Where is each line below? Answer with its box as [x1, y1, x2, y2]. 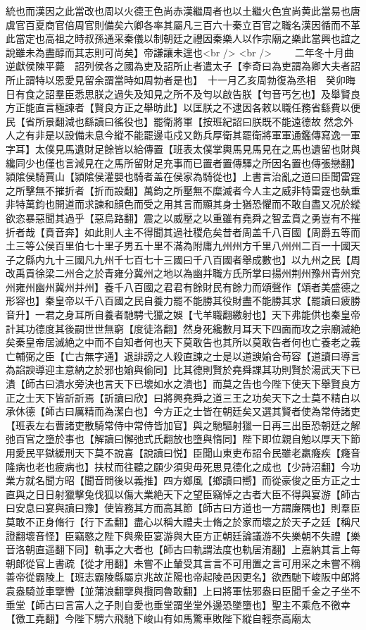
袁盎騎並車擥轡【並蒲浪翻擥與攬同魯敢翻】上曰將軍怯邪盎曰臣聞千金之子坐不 [6, 583, 360, 598]
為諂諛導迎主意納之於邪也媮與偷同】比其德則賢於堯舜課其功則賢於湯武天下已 [6, 362, 360, 377]
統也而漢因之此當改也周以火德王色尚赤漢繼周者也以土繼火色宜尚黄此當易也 [6, 4, 351, 18]
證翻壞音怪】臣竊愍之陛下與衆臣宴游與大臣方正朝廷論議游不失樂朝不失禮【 [6, 528, 351, 543]
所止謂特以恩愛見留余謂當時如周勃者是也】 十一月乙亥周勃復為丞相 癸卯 [6, 72, 346, 87]
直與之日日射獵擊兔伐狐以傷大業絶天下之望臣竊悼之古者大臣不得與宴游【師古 [6, 486, 360, 501]
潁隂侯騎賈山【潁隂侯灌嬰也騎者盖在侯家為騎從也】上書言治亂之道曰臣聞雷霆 [6, 169, 360, 184]
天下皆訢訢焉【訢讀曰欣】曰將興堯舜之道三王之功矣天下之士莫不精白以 [34, 390, 360, 404]
